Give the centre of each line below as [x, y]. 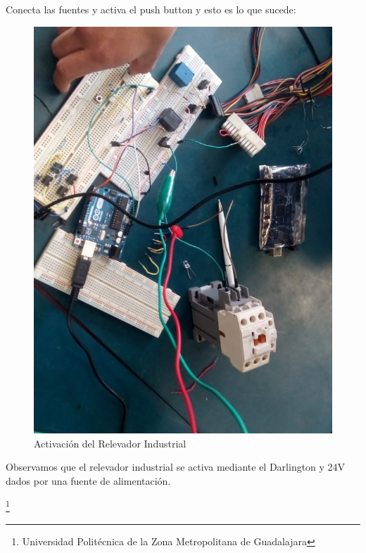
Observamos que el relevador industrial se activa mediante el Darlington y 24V [176, 467]
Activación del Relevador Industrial [110, 443]
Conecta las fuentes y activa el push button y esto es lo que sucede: [151, 9]
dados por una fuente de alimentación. [88, 480]
